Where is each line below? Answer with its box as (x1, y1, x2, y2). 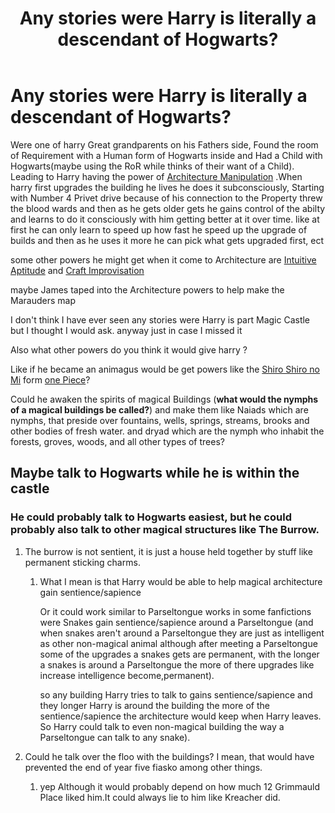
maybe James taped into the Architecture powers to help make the (10, 283, 285, 296)
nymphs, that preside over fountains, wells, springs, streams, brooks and (10, 414, 310, 426)
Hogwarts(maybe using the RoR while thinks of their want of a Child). (10, 160, 295, 172)
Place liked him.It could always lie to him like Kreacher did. (39, 791, 281, 803)
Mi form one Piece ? (10, 373, 91, 386)
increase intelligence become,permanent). (39, 669, 215, 681)
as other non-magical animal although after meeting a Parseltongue (39, 637, 318, 649)
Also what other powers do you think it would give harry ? (10, 343, 248, 356)
